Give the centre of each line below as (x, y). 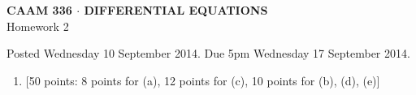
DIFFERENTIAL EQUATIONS (176, 10)
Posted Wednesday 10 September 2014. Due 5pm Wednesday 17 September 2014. (208, 53)
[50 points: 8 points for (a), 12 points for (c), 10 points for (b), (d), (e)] (203, 80)
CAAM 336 (39, 10)
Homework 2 (38, 26)
